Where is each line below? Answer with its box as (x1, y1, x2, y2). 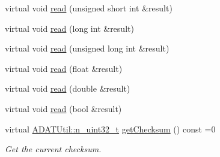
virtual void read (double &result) (5, 82, 130, 95)
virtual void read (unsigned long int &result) (5, 42, 170, 55)
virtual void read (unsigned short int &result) (5, 2, 173, 14)
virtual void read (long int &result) (5, 22, 134, 34)
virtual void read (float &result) (5, 62, 123, 74)
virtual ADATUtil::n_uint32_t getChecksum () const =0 (5, 122, 216, 135)
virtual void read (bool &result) (5, 102, 122, 114)
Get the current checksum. (5, 143, 102, 155)
